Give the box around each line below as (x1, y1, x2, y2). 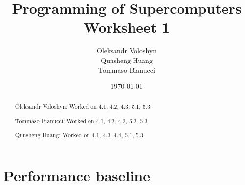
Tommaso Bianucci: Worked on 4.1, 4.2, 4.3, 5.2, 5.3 (15, 117, 148, 125)
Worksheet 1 (83, 17, 170, 37)
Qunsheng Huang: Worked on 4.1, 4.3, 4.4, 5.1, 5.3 (15, 130, 143, 139)
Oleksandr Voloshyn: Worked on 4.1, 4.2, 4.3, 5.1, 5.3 (15, 103, 150, 111)
